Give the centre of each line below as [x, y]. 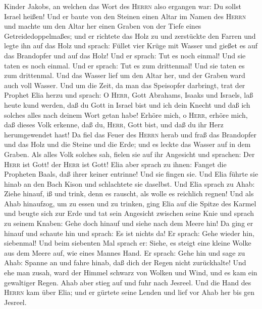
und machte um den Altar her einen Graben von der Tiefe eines [103, 26]
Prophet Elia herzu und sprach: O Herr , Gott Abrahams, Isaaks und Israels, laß [129, 95]
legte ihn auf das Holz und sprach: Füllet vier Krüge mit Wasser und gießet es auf [131, 46]
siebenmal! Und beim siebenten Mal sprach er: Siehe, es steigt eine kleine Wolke [128, 243]
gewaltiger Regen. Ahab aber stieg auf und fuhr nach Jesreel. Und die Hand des [128, 282]
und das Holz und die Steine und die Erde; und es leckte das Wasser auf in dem [127, 144]
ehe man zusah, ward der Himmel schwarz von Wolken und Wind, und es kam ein [131, 273]
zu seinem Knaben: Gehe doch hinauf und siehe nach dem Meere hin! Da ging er [129, 223]
